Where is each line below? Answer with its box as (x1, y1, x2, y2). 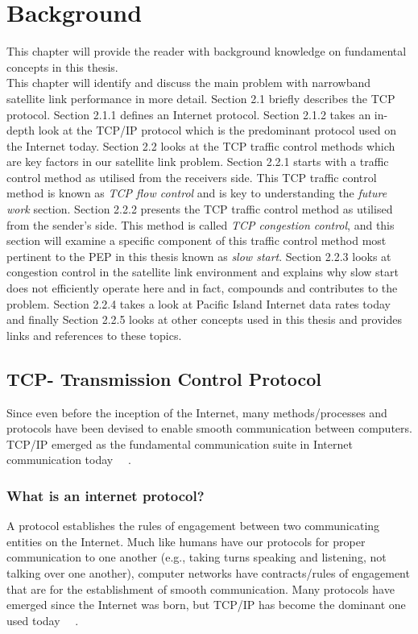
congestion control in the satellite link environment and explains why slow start (6, 263, 399, 280)
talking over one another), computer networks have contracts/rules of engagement (6, 564, 410, 581)
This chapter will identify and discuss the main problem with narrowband (6, 74, 371, 91)
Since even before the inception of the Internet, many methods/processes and (6, 404, 387, 421)
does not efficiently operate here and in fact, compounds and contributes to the (6, 280, 398, 296)
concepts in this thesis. (6, 58, 118, 75)
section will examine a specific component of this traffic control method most (6, 232, 387, 249)
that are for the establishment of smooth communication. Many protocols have (6, 580, 395, 597)
